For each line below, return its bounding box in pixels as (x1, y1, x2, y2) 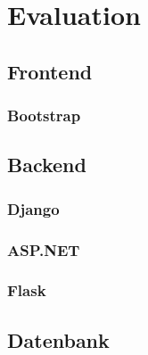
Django (7, 197, 60, 219)
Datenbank (7, 326, 110, 353)
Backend (7, 151, 86, 178)
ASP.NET (7, 238, 80, 260)
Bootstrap (7, 104, 81, 127)
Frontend (7, 57, 93, 85)
